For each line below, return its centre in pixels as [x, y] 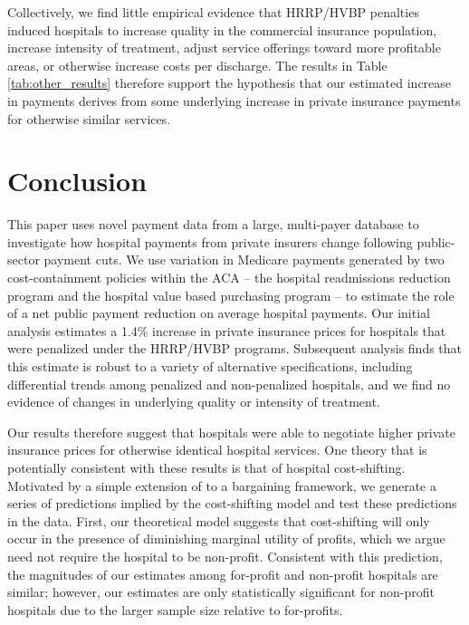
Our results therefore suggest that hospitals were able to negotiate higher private [231, 432]
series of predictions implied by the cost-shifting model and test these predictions [232, 503]
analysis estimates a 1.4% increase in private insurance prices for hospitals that [227, 330]
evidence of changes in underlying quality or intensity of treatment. [194, 402]
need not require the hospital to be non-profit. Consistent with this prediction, [225, 556]
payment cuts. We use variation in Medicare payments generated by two [244, 260]
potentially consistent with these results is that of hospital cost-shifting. [206, 467]
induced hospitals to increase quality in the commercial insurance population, [222, 29]
